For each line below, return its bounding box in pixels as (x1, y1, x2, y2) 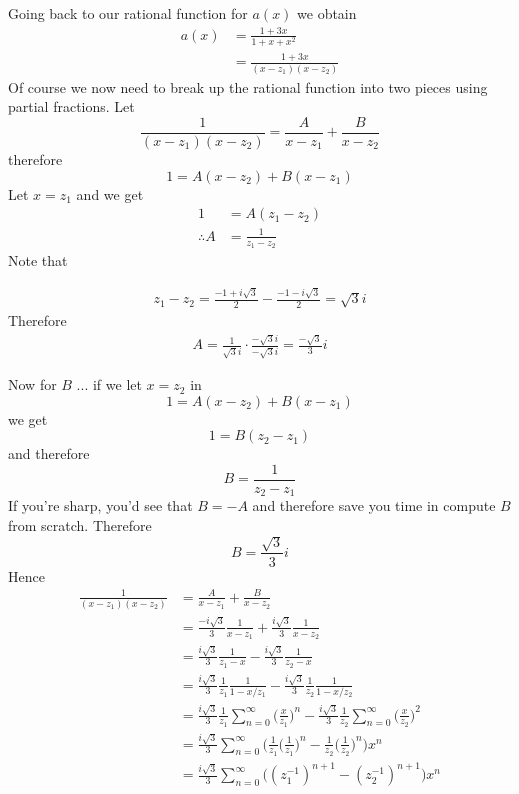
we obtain (297, 3, 357, 23)
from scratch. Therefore (8, 515, 152, 536)
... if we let (76, 374, 142, 395)
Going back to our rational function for (8, 3, 248, 23)
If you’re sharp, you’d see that (8, 495, 193, 516)
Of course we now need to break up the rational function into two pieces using (8, 76, 488, 97)
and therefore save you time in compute (252, 495, 496, 516)
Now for (8, 374, 57, 395)
